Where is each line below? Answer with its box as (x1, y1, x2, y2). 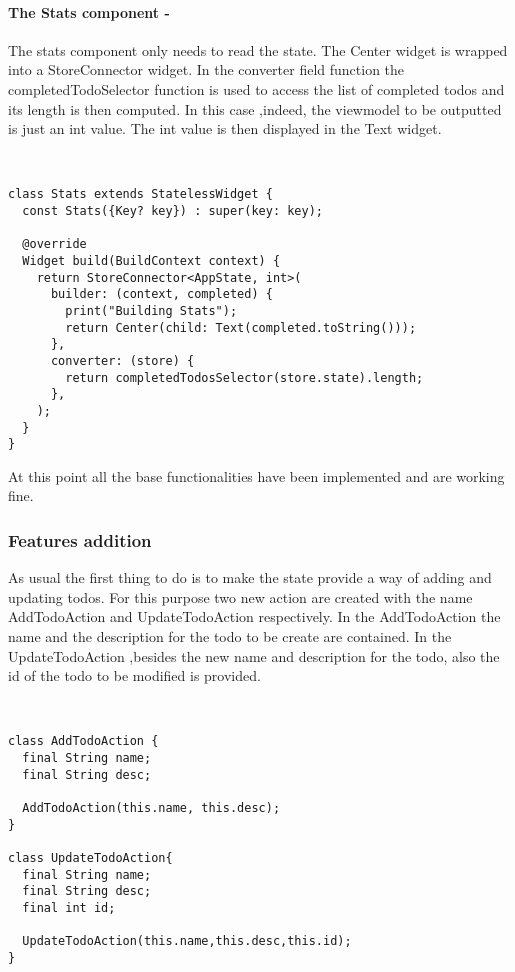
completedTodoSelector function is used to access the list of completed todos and (8, 78, 505, 99)
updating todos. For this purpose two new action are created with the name (8, 586, 473, 607)
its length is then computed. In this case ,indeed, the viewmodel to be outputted (8, 98, 502, 119)
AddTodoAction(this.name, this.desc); (22, 801, 281, 816)
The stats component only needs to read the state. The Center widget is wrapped (8, 39, 508, 60)
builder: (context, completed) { (50, 287, 273, 302)
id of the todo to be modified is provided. (8, 665, 261, 686)
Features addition (8, 527, 152, 552)
